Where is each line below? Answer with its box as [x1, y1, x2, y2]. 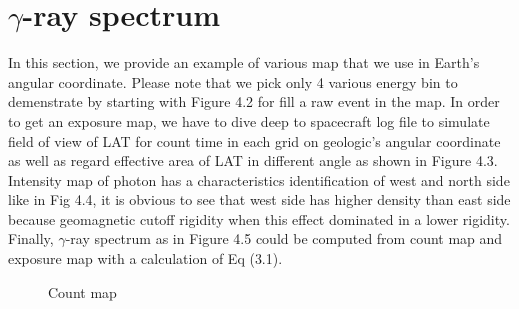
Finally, [8, 228, 54, 249]
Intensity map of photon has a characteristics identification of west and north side [8, 169, 510, 190]
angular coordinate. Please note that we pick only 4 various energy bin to [8, 71, 458, 92]
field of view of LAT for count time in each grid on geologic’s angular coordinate [8, 130, 501, 151]
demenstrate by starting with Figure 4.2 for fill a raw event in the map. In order [8, 91, 500, 112]
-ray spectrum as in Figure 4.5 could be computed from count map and [65, 228, 503, 249]
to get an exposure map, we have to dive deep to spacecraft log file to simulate [8, 110, 490, 131]
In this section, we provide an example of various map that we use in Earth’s [8, 52, 480, 73]
